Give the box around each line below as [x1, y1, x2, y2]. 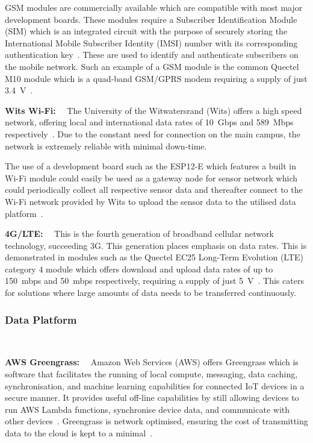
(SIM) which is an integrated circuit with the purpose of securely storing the [5, 25, 288, 37]
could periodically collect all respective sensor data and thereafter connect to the [5, 183, 303, 196]
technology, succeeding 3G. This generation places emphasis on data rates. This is [5, 239, 307, 251]
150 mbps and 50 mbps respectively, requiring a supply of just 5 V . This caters [5, 274, 304, 287]
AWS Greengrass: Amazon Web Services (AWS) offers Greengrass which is [5, 356, 299, 368]
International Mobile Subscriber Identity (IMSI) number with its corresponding [5, 36, 298, 49]
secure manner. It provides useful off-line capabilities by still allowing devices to [5, 391, 299, 404]
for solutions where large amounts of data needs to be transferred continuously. [5, 286, 297, 299]
